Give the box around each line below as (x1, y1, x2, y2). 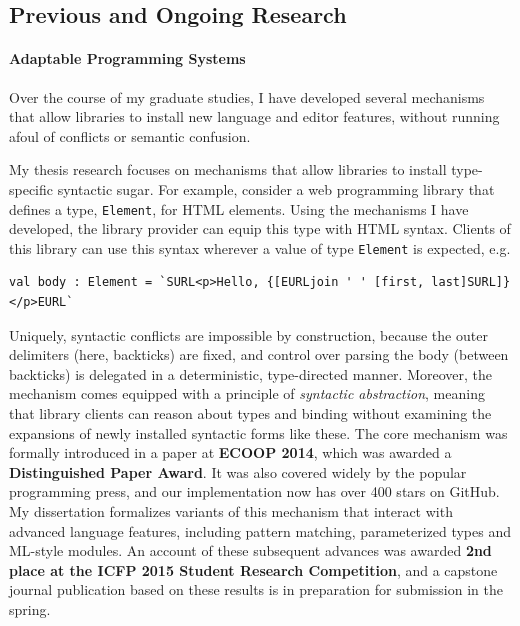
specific (9, 178, 54, 199)
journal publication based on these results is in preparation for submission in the (9, 579, 503, 600)
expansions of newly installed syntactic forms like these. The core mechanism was (9, 422, 508, 443)
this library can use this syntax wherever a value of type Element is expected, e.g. (9, 237, 511, 258)
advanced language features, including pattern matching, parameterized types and (9, 520, 512, 541)
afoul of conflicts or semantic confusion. (9, 125, 251, 146)
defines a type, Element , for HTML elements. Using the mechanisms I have (9, 198, 469, 219)
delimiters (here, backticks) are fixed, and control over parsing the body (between (9, 344, 509, 365)
